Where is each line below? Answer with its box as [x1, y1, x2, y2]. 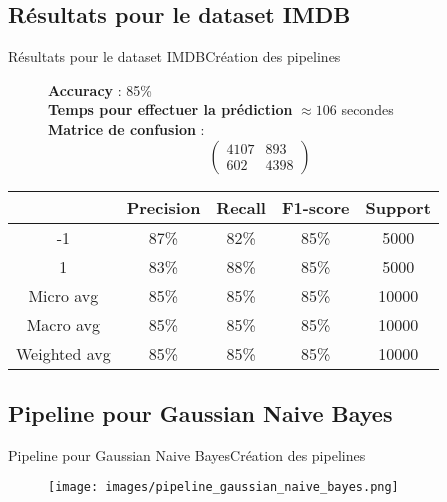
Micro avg [28, 283, 99, 307]
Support [365, 195, 431, 219]
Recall [216, 195, 266, 219]
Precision [126, 195, 201, 219]
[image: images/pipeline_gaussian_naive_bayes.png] [48, 480, 399, 495]
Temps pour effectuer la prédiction [48, 99, 293, 120]
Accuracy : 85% [48, 79, 152, 100]
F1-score [281, 195, 350, 219]
